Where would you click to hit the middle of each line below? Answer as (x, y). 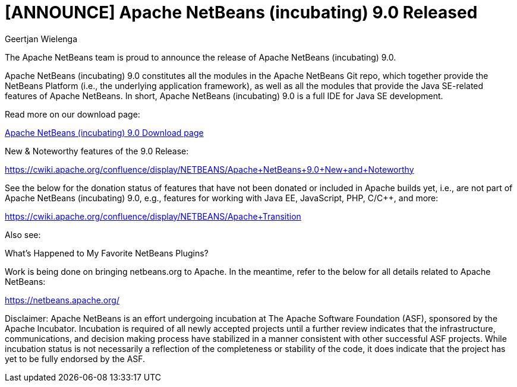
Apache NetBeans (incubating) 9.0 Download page (104, 132)
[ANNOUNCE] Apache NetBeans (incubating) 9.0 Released (241, 12)
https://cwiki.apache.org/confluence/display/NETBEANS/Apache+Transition (153, 216)
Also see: (23, 234)
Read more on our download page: (72, 114)
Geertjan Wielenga (41, 39)
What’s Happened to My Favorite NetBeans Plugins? (107, 253)
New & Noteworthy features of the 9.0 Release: (97, 151)
